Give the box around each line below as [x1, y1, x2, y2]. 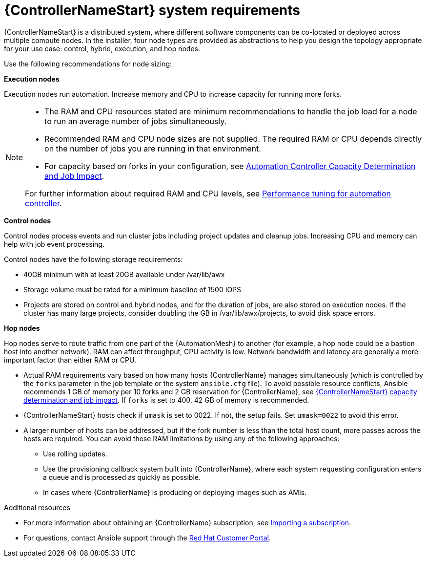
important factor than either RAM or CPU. [4, 355, 136, 364]
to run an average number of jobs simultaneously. [44, 116, 227, 126]
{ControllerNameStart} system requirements [4, 2, 300, 19]
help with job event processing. [4, 239, 104, 248]
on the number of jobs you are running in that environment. [44, 143, 261, 153]
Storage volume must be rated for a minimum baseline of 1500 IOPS [23, 285, 242, 294]
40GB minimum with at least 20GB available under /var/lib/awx [23, 270, 225, 279]
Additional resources [4, 503, 70, 512]
